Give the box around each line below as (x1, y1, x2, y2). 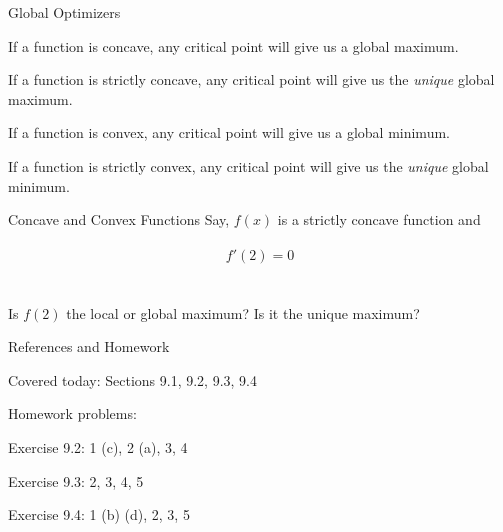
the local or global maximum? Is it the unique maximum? (66, 302, 420, 323)
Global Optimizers (8, 2, 121, 22)
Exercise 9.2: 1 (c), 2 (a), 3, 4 (8, 436, 188, 457)
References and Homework (8, 336, 170, 357)
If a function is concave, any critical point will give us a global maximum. (8, 35, 459, 56)
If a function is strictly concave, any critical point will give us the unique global (8, 69, 495, 90)
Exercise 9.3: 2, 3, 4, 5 (8, 470, 144, 491)
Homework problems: (8, 403, 137, 424)
